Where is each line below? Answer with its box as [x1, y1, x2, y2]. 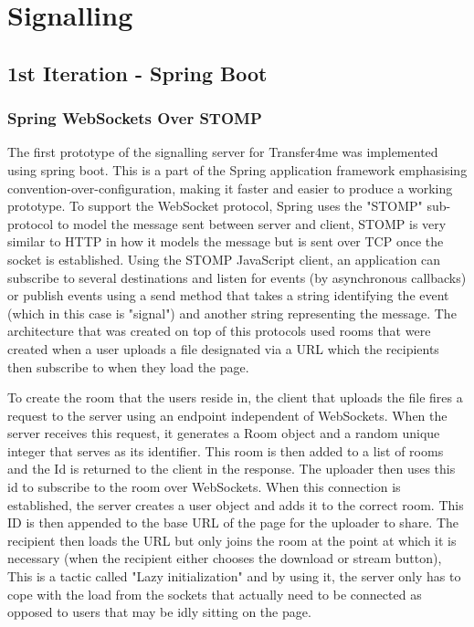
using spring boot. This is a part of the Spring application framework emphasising [7, 160, 468, 179]
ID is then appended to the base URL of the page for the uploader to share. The [7, 513, 459, 532]
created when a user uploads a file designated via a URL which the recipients [7, 339, 439, 358]
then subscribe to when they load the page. [7, 357, 249, 376]
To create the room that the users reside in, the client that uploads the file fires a [7, 388, 463, 407]
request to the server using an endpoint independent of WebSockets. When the [7, 405, 448, 424]
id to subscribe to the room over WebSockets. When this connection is [7, 477, 401, 496]
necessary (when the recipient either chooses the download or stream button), [7, 549, 442, 568]
